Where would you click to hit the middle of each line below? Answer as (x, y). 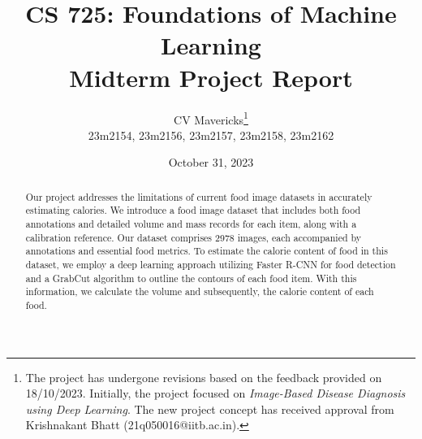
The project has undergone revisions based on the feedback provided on (204, 377)
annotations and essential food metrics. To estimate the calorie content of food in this (207, 251)
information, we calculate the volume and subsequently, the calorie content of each (200, 291)
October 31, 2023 (211, 162)
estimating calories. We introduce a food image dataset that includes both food (193, 210)
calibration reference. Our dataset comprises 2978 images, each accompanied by (194, 237)
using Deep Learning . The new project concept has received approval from (210, 409)
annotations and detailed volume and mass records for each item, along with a (191, 224)
